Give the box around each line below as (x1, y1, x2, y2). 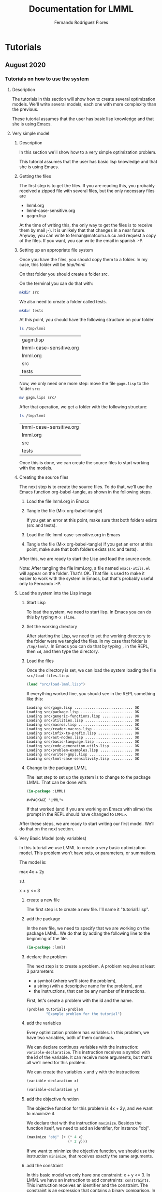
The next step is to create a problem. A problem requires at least (26, 963, 155, 969)
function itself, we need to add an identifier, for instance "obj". (26, 1125, 150, 1131)
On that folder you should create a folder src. (19, 271, 109, 277)
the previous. (12, 106, 39, 112)
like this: (26, 696, 44, 701)
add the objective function (26, 1096, 79, 1102)
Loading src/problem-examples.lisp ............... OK (26, 748, 139, 753)
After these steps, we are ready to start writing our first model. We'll (19, 821, 155, 826)
